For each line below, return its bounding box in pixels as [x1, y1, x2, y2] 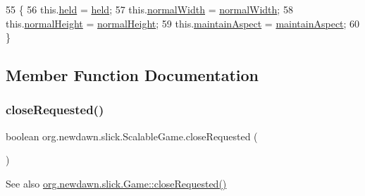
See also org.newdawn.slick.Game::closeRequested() [6, 176, 227, 190]
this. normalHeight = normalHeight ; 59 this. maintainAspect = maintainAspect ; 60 [6, 16, 360, 30]
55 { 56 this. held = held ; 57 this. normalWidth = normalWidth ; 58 [6, 2, 293, 16]
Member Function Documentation [6, 64, 259, 86]
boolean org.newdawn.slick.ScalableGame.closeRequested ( [6, 128, 258, 143]
